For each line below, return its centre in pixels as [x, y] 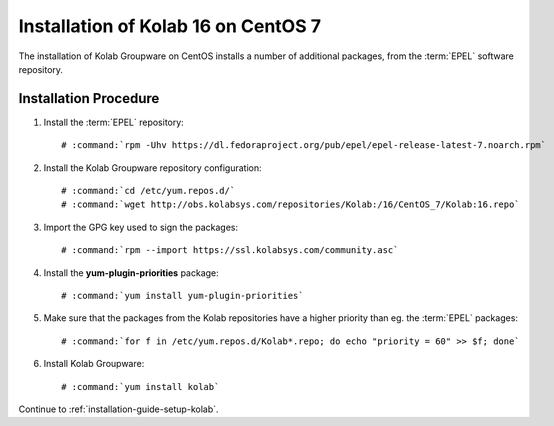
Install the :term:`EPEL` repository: [113, 122]
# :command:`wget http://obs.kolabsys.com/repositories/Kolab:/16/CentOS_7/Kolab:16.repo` [290, 204]
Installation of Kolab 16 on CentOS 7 [170, 26]
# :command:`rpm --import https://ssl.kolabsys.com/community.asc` [230, 250]
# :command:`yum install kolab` [140, 386]
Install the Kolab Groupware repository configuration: [152, 167]
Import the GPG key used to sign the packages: [141, 227]
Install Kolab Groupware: [94, 364]
